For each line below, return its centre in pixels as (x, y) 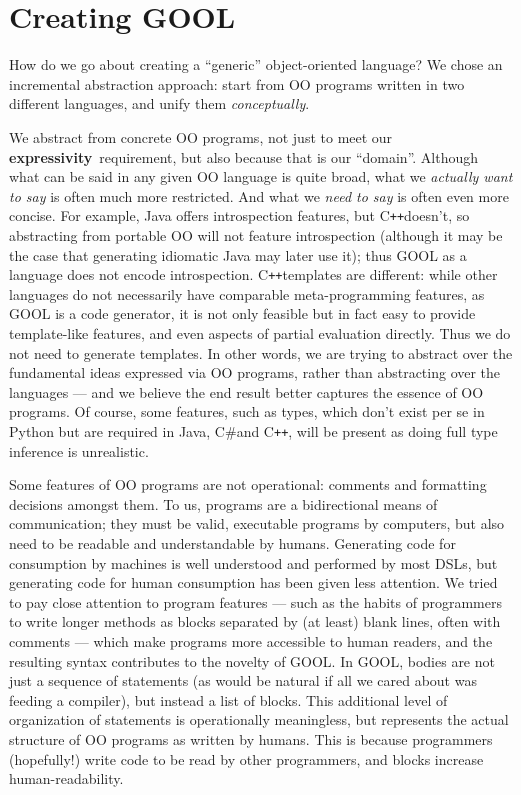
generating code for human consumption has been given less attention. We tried (253, 582)
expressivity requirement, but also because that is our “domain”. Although (244, 156)
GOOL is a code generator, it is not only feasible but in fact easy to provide (242, 313)
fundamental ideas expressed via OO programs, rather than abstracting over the (255, 372)
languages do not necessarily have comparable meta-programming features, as (247, 293)
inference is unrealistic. (79, 450)
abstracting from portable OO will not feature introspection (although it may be (256, 234)
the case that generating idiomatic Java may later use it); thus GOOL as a (238, 254)
